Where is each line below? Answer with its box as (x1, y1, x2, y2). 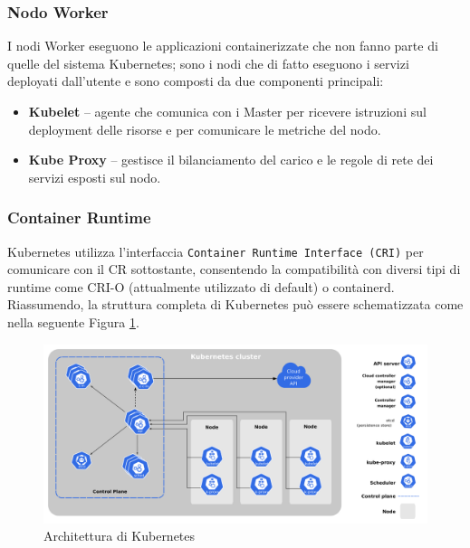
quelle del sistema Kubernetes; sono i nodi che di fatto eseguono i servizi (7, 53, 409, 72)
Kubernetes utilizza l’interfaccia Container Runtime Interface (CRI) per (7, 241, 424, 260)
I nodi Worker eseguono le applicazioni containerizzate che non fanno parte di (7, 36, 438, 55)
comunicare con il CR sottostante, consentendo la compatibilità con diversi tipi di (7, 260, 461, 279)
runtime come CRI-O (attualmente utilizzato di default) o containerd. (7, 277, 395, 296)
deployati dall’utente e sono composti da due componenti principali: (7, 71, 384, 90)
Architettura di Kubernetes (43, 526, 196, 545)
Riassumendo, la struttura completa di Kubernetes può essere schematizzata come (7, 295, 464, 314)
